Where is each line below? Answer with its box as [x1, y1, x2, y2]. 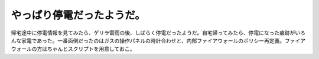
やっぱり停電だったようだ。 [11, 9, 146, 22]
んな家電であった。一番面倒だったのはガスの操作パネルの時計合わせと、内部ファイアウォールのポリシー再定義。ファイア [11, 37, 306, 44]
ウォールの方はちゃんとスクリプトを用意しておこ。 [11, 46, 135, 53]
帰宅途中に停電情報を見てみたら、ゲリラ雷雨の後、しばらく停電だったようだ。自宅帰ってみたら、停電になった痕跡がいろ [11, 29, 305, 36]
